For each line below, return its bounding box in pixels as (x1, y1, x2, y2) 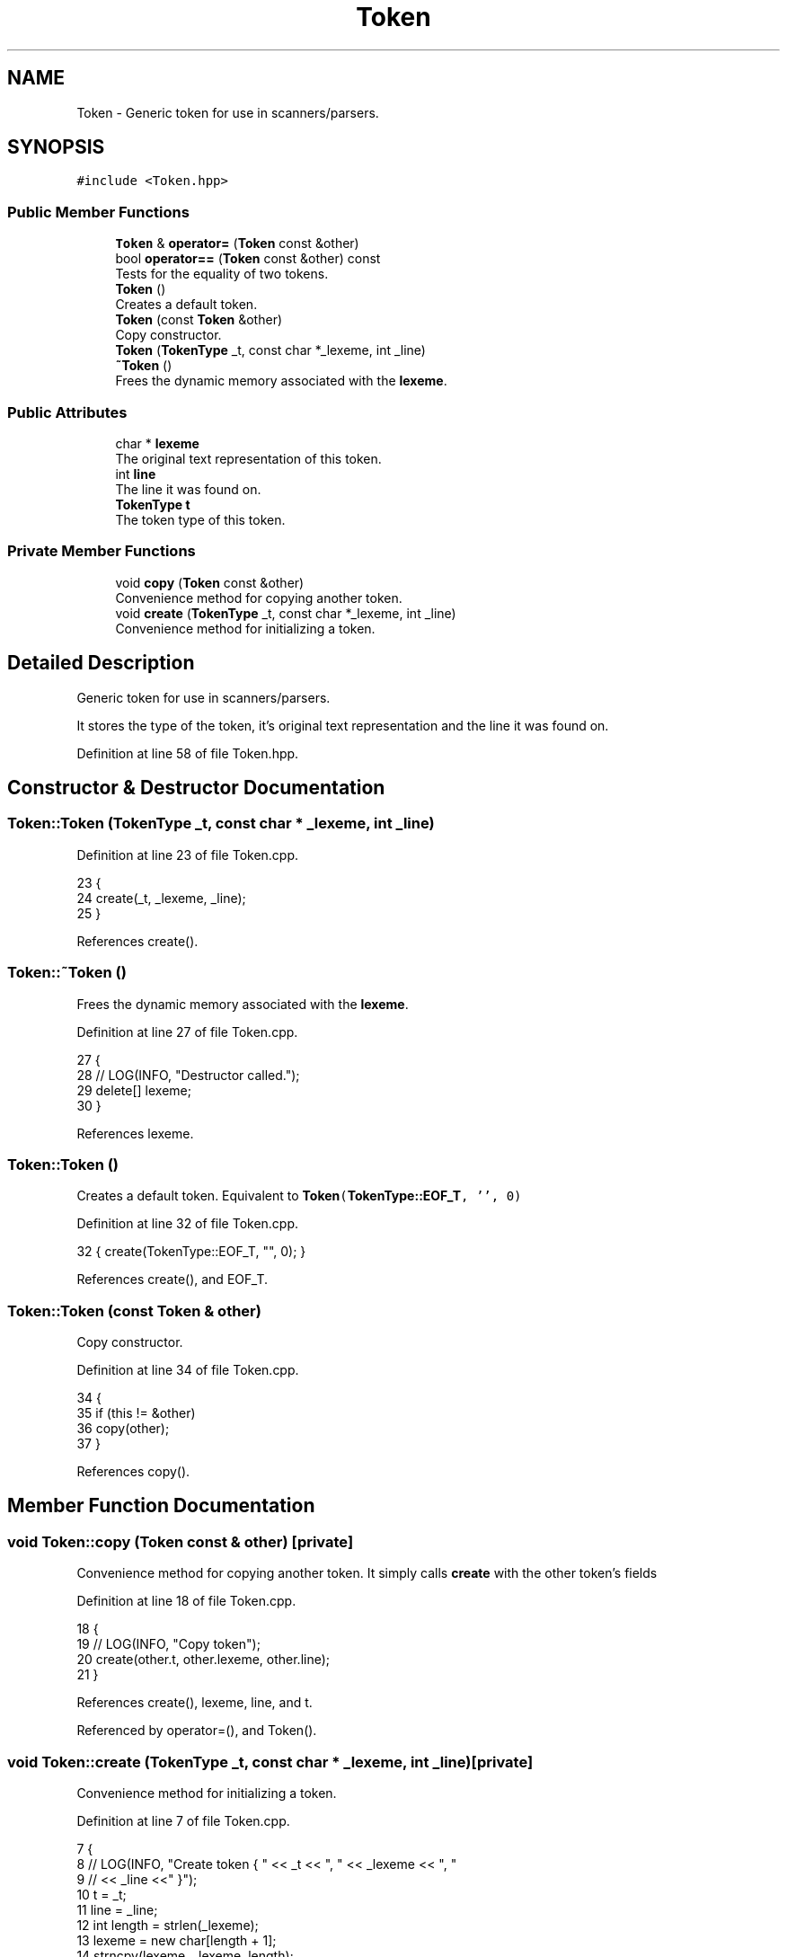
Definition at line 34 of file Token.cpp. (76, 1362, 299, 1377)
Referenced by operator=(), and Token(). (76, 1722, 317, 1739)
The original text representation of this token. (115, 450, 382, 466)
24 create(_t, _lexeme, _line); (76, 890, 246, 906)
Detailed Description (7, 651, 195, 675)
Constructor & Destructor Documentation (7, 775, 385, 799)
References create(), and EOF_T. (76, 1271, 268, 1288)
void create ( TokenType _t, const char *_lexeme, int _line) (115, 605, 456, 621)
